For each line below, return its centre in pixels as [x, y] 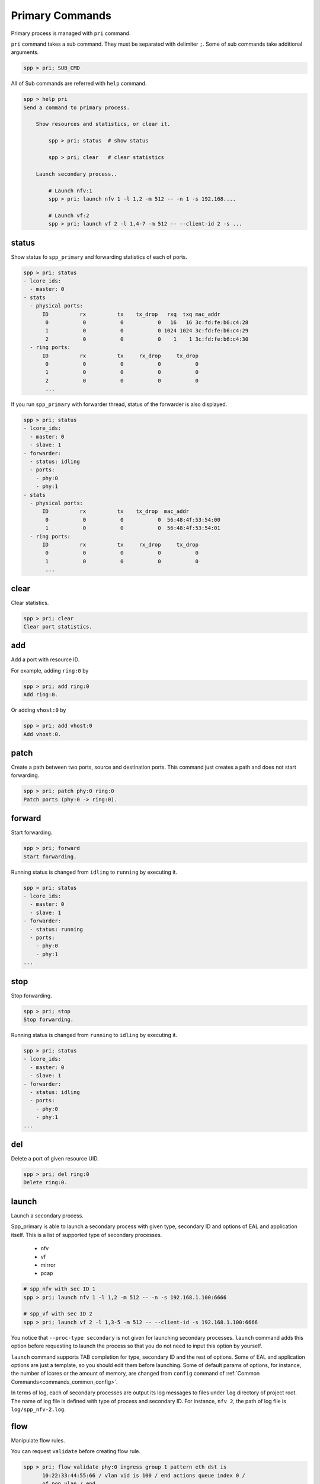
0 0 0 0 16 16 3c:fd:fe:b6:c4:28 [147, 322]
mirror [48, 1265]
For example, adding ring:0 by [50, 670]
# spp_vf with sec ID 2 [58, 1314]
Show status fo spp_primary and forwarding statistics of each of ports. [99, 257]
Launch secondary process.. [77, 174]
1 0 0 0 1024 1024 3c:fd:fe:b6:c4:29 [147, 331]
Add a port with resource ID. [45, 659]
